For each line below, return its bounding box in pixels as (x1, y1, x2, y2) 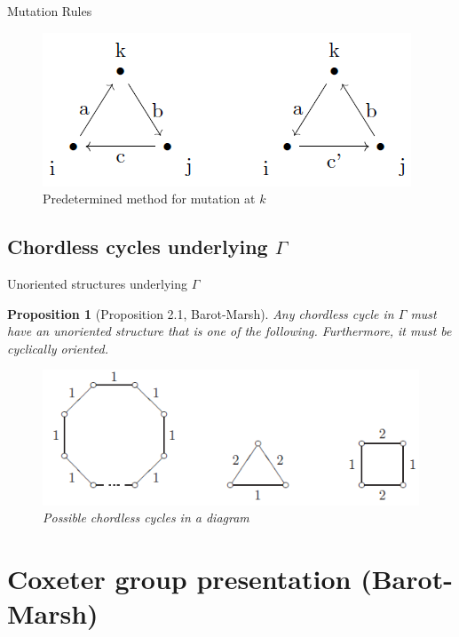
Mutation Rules (7, 2, 92, 20)
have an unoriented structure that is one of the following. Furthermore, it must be (7, 322, 452, 340)
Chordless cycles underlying (7, 233, 268, 260)
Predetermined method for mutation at (43, 189, 256, 208)
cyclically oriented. (7, 338, 109, 357)
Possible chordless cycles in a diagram (43, 508, 249, 527)
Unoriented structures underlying (7, 274, 187, 292)
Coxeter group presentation (7, 560, 352, 596)
